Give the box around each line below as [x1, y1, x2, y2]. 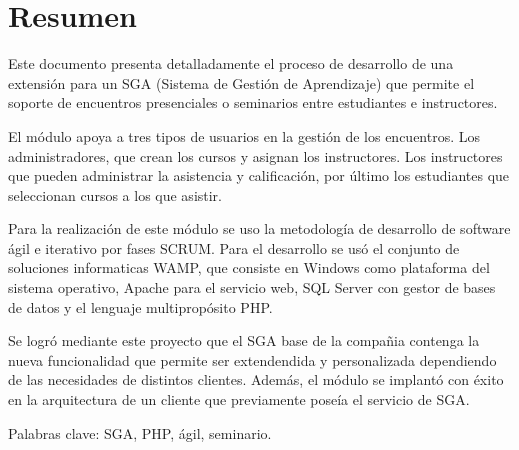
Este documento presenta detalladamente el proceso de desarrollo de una [8, 53, 454, 74]
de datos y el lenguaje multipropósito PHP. [8, 296, 273, 317]
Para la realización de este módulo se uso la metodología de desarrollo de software [8, 218, 511, 239]
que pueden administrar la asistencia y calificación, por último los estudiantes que [8, 165, 510, 186]
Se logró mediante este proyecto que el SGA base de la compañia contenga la [8, 330, 480, 351]
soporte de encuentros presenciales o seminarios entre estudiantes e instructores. [8, 92, 498, 113]
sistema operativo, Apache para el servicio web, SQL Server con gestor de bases [8, 277, 496, 298]
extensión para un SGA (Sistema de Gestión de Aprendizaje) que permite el [8, 72, 475, 93]
